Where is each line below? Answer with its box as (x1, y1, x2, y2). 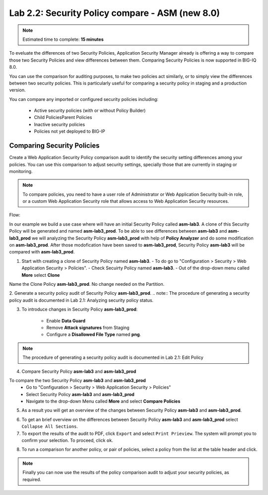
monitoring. (9, 168, 33, 174)
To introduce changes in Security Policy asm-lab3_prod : (21, 306, 138, 313)
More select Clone (21, 272, 60, 278)
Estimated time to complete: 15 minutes (22, 36, 104, 42)
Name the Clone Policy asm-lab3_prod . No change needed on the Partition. (9, 281, 165, 287)
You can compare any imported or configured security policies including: (9, 96, 159, 102)
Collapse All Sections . (21, 423, 78, 429)
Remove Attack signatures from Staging (46, 325, 130, 330)
